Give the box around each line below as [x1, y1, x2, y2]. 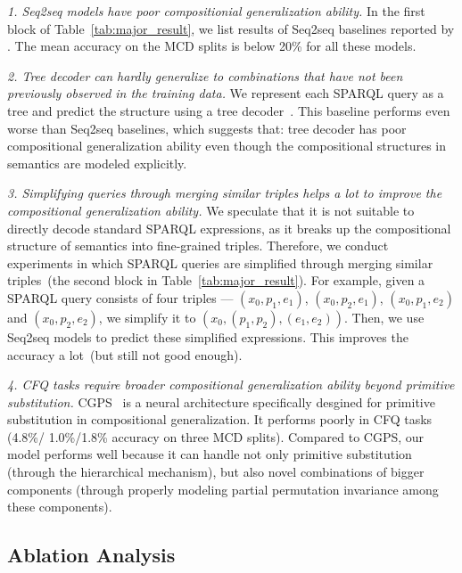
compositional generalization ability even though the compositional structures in [7, 136, 447, 155]
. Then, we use [344, 307, 425, 326]
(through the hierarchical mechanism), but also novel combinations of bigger [7, 462, 425, 481]
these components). [7, 497, 112, 516]
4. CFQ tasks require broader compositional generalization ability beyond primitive [7, 375, 455, 394]
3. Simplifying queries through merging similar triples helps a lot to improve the [7, 184, 442, 202]
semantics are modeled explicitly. [7, 153, 187, 172]
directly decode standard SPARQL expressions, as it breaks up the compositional [7, 218, 451, 237]
